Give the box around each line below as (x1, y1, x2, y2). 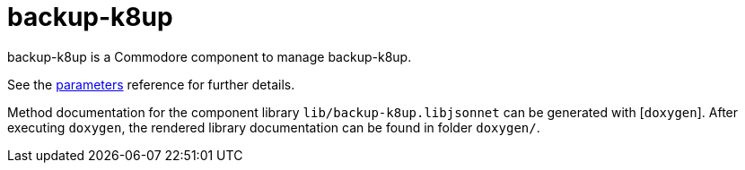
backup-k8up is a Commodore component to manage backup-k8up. (7, 48, 412, 64)
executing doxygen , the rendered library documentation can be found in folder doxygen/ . (7, 119, 540, 135)
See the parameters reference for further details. (7, 76, 295, 92)
